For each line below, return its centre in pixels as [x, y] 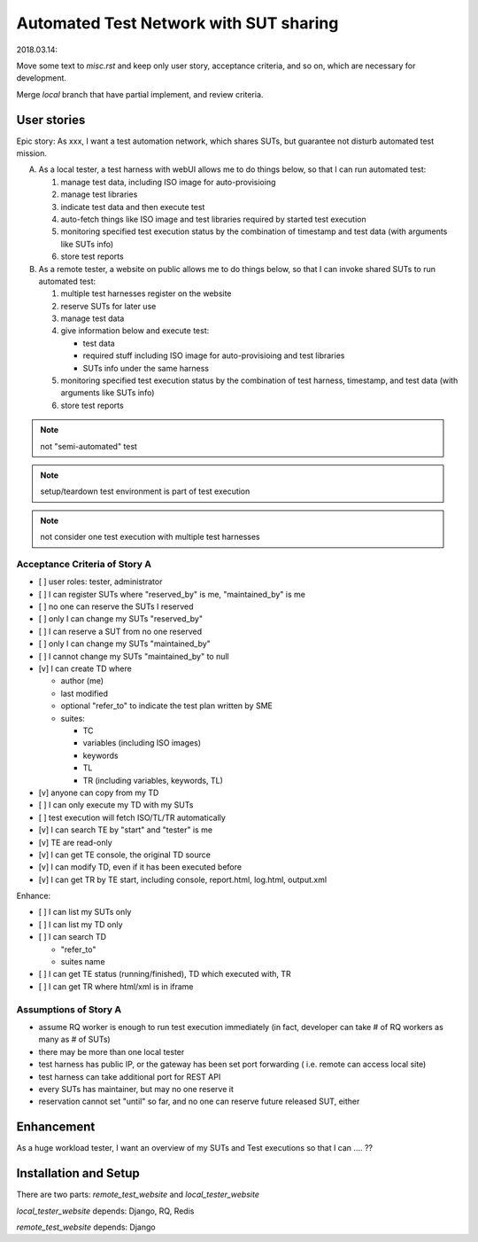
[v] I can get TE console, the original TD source [125, 855]
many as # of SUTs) [74, 1039]
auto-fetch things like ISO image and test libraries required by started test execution [213, 219]
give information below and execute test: [135, 331]
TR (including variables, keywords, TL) [153, 780]
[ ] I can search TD [72, 937]
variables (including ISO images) [142, 743]
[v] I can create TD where [85, 668]
